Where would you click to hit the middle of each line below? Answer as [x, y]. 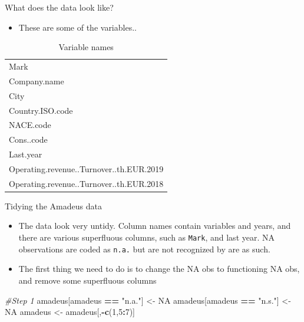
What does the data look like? [59, 7]
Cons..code [28, 139]
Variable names [86, 47]
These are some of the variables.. [77, 27]
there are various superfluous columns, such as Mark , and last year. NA [146, 237]
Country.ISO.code [41, 110]
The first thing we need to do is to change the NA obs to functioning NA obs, [159, 269]
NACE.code [30, 125]
